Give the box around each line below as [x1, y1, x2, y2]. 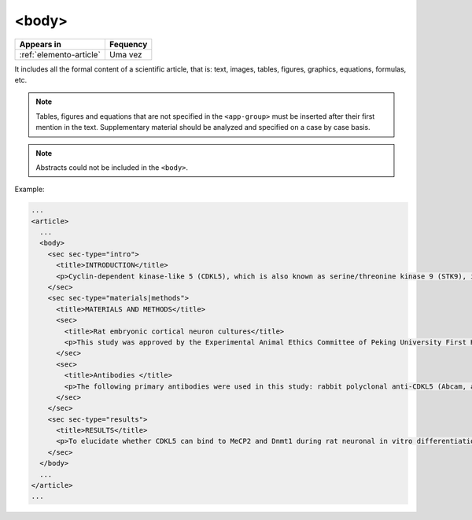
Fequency [109, 39, 148, 50]
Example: [14, 185, 45, 194]
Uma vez [109, 49, 142, 60]
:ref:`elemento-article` [19, 49, 101, 60]
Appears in [19, 39, 62, 50]
